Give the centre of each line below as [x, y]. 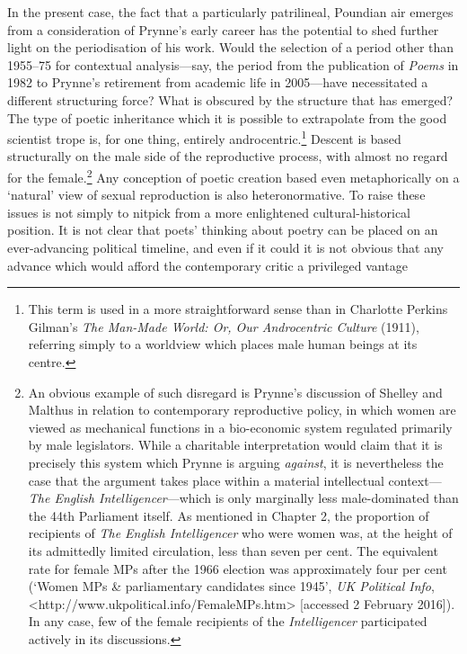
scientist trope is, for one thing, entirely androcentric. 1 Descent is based [204, 137]
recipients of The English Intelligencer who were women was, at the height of [240, 533]
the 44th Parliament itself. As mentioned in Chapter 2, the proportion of [229, 515]
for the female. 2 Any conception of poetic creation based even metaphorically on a [233, 176]
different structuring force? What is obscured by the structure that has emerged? [230, 99]
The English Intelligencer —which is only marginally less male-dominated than [243, 498]
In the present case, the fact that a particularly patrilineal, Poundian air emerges [230, 12]
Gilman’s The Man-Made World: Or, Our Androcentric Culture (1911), [224, 326]
